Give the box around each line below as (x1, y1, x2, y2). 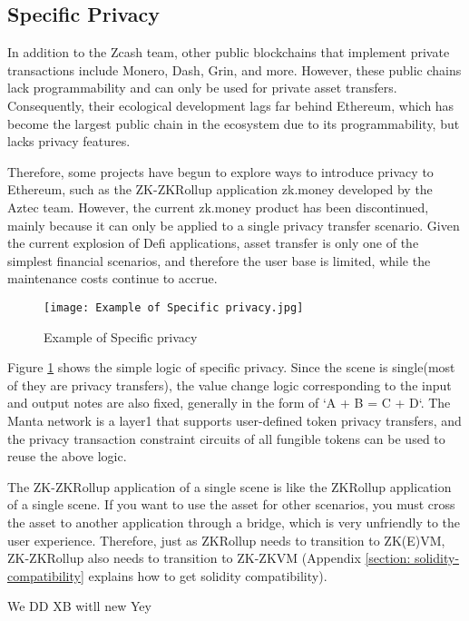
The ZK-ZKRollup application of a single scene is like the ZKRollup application (7, 477, 452, 496)
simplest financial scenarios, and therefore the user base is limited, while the (7, 251, 431, 270)
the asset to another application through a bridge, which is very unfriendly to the (7, 512, 461, 531)
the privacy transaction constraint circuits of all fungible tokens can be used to (7, 429, 445, 448)
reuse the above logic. (7, 447, 127, 466)
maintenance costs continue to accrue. (7, 269, 218, 288)
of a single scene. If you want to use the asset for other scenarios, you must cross (7, 495, 455, 514)
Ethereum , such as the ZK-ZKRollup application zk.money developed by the (7, 180, 433, 199)
